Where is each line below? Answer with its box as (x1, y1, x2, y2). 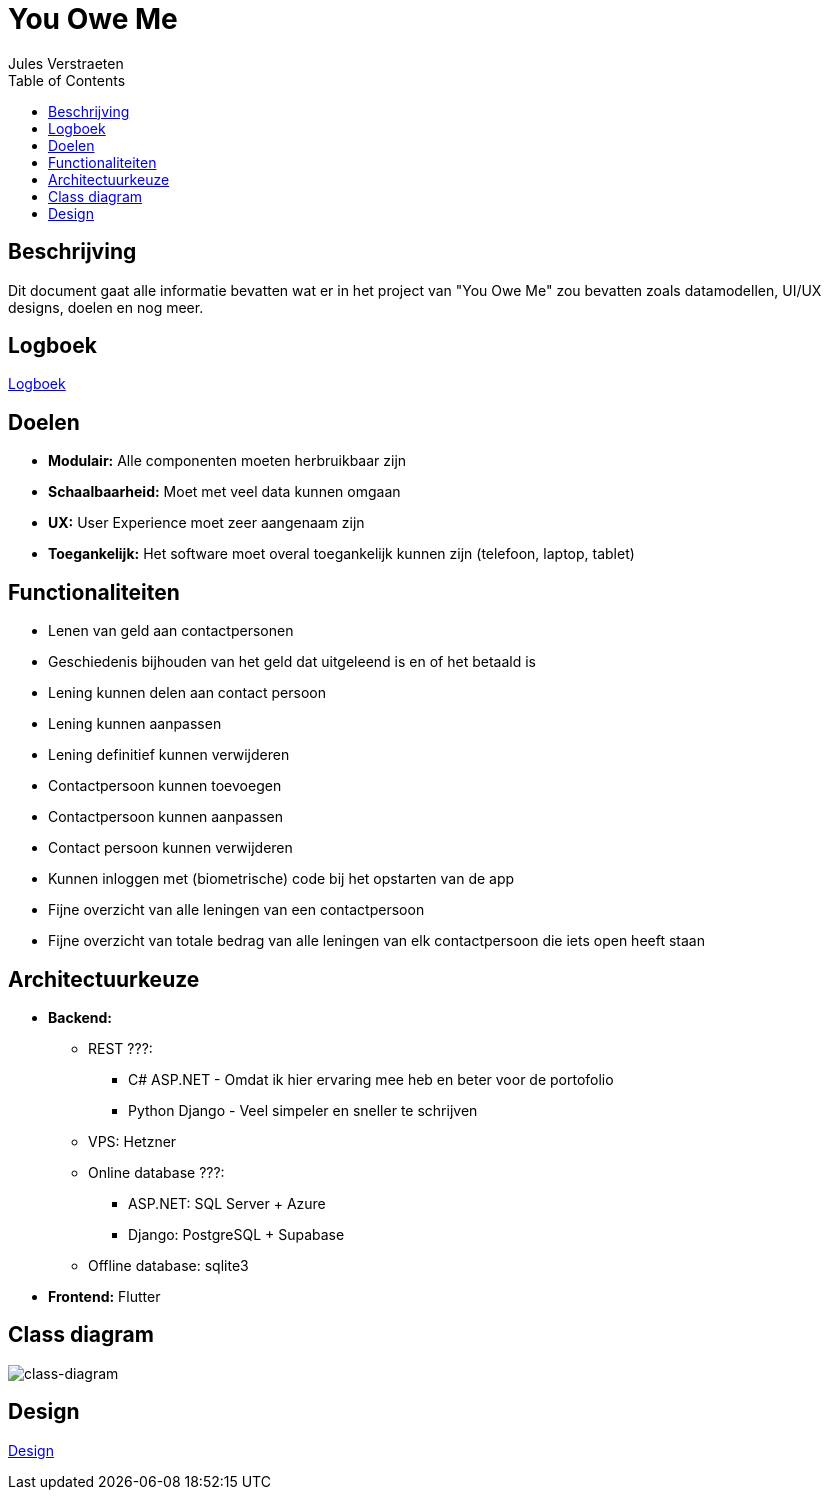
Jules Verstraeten (8, 54, 124, 72)
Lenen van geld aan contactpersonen (48, 622, 294, 640)
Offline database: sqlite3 (88, 1256, 249, 1274)
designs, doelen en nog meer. (8, 298, 204, 316)
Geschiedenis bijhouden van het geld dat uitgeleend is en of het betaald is (48, 653, 536, 671)
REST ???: (88, 1039, 153, 1057)
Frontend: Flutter (48, 1287, 161, 1305)
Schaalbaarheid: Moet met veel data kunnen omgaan (48, 483, 401, 501)
